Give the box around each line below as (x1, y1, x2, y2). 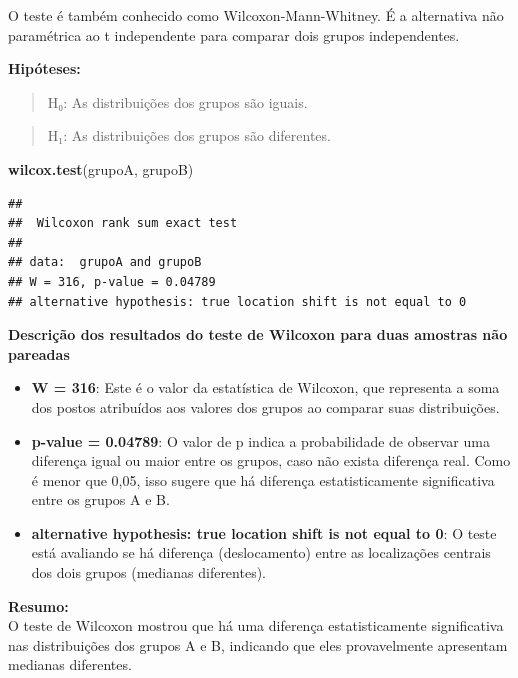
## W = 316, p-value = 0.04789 (8, 274, 216, 289)
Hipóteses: (8, 58, 81, 79)
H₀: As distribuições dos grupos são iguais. (47, 91, 308, 112)
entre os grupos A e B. (31, 489, 170, 510)
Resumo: (8, 595, 69, 616)
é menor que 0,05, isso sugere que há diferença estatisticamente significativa (31, 469, 495, 490)
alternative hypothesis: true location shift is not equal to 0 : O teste (31, 522, 497, 543)
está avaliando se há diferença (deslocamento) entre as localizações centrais (31, 542, 491, 563)
